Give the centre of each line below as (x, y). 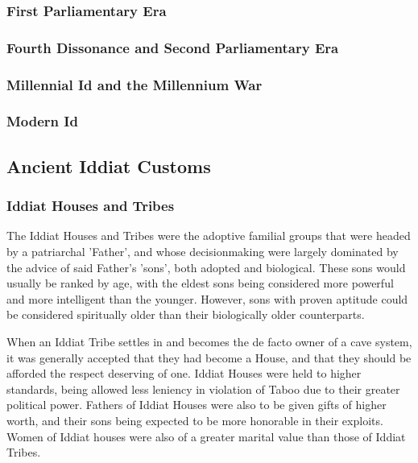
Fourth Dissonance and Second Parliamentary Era (173, 47)
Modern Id (42, 121)
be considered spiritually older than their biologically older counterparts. (186, 314)
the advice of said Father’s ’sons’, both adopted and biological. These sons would (206, 267)
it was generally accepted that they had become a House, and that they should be (209, 357)
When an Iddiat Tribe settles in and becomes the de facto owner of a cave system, (209, 341)
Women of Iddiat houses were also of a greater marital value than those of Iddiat (206, 436)
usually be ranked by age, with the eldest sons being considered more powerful (200, 283)
